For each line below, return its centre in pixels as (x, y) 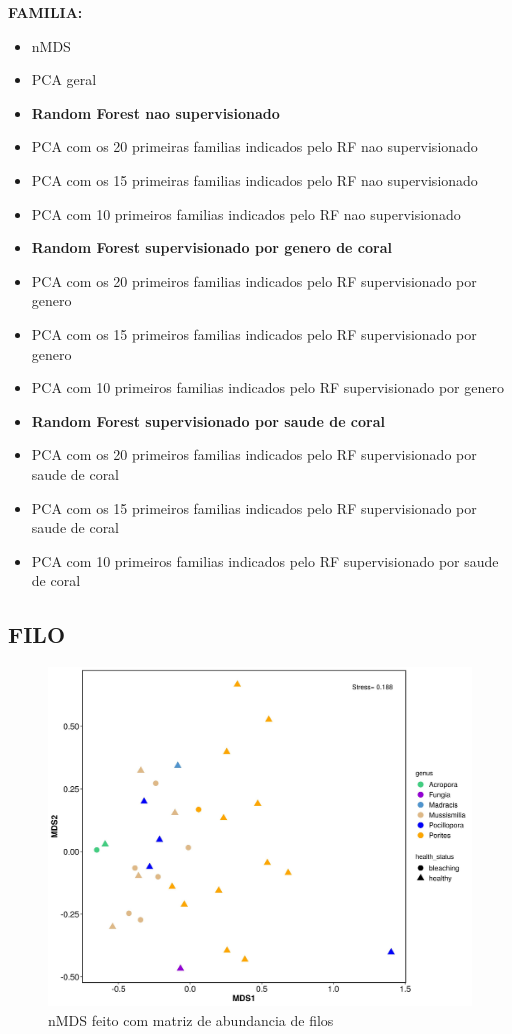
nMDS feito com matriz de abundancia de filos (191, 1019)
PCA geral (64, 79)
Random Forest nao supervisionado (155, 112)
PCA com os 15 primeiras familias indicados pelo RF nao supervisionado (254, 179)
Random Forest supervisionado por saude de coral (208, 420)
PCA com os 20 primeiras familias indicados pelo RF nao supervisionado (254, 146)
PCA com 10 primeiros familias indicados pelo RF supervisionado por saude (265, 560)
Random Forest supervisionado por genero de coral (211, 247)
